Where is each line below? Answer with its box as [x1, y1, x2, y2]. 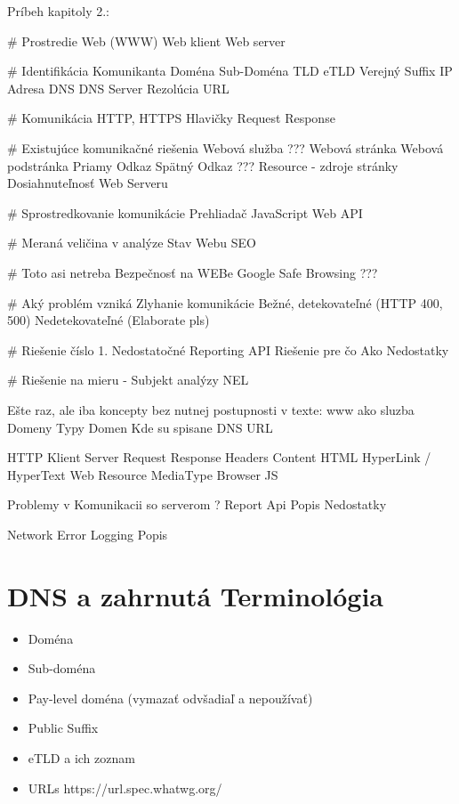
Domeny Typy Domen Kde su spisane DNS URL [7, 418, 273, 436]
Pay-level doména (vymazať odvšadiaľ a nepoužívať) [28, 688, 313, 707]
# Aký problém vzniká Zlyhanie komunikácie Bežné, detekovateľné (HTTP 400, [7, 293, 443, 312]
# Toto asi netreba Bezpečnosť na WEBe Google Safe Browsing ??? [7, 263, 378, 281]
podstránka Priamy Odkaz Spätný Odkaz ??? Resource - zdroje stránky [7, 156, 399, 175]
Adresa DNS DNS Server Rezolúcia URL [7, 78, 229, 97]
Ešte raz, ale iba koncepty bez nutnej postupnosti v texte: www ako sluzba [7, 400, 415, 418]
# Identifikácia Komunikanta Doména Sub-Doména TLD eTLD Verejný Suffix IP [7, 61, 453, 80]
